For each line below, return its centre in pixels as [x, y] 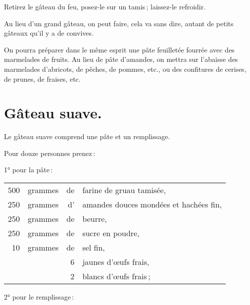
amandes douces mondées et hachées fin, [152, 204]
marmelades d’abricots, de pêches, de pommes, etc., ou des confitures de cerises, [125, 69]
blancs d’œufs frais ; [116, 276]
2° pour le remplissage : [39, 297]
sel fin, [94, 248]
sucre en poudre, [111, 233]
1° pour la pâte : [28, 170]
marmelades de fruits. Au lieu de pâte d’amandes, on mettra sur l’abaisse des [121, 59]
